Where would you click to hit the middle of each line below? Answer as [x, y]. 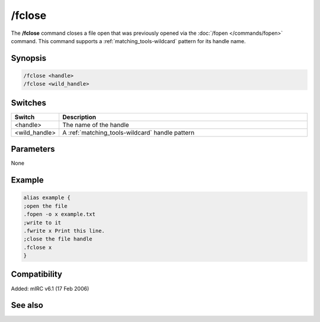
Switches [29, 103]
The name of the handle [96, 125]
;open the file [45, 206]
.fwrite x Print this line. [64, 231]
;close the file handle [58, 239]
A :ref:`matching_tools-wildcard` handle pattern [129, 132]
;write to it [42, 222]
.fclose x [38, 247]
